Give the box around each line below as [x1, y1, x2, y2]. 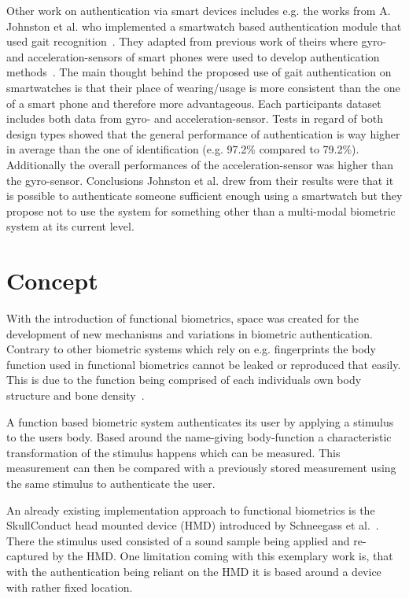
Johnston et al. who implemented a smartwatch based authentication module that [6, 17, 402, 34]
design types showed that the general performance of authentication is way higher [6, 125, 400, 142]
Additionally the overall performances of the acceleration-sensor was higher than [6, 156, 394, 172]
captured [6, 548, 49, 564]
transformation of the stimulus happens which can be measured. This [6, 444, 341, 460]
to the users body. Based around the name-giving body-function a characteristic [6, 429, 392, 445]
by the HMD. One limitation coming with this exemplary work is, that [52, 548, 393, 564]
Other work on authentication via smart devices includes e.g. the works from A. [6, 2, 391, 18]
